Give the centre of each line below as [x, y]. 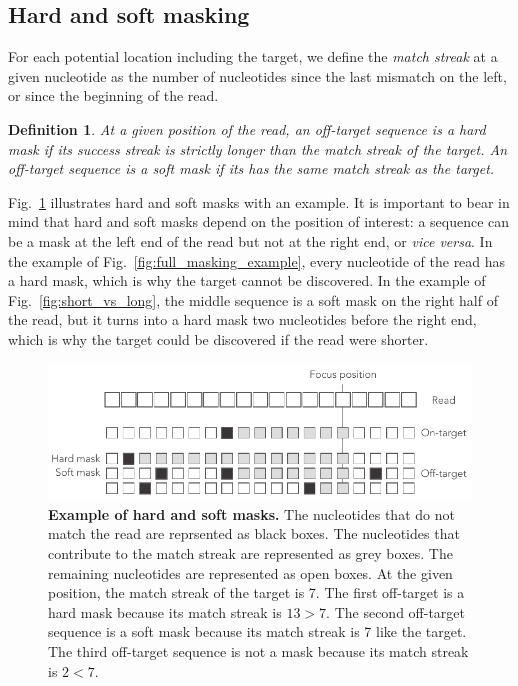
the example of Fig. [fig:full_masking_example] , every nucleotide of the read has [257, 260]
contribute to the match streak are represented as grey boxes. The [250, 553]
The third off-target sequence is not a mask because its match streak [258, 650]
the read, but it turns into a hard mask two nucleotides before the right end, [242, 319]
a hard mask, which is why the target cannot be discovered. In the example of [247, 280]
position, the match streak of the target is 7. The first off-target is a [256, 592]
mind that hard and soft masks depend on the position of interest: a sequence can [259, 221]
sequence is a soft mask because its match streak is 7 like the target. [257, 631]
